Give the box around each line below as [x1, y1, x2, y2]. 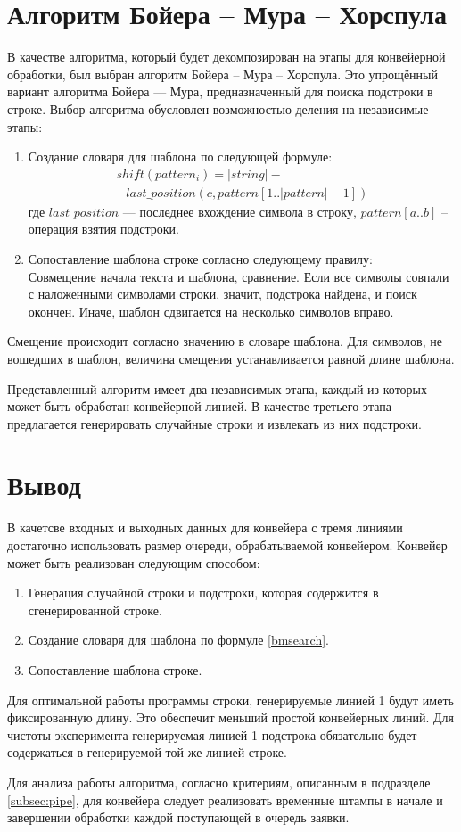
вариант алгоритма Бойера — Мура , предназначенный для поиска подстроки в [7, 82, 433, 101]
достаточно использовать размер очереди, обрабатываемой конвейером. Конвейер [7, 536, 448, 554]
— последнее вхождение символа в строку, [122, 202, 357, 220]
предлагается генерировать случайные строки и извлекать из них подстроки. [7, 414, 422, 432]
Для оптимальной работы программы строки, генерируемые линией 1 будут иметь [7, 690, 454, 709]
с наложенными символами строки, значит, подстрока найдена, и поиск [28, 284, 417, 303]
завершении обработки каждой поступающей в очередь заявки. [7, 808, 350, 827]
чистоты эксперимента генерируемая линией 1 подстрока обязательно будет [7, 725, 417, 744]
